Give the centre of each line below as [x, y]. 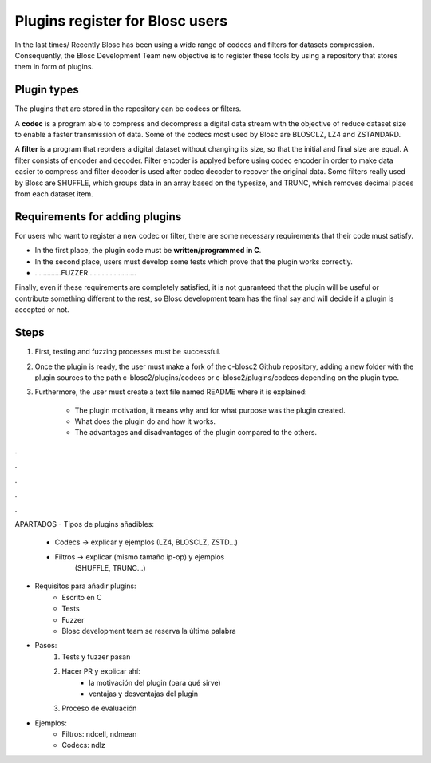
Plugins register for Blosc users [121, 21]
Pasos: [46, 646]
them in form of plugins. [54, 67]
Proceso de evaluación [99, 708]
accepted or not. [42, 310]
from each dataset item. [54, 194]
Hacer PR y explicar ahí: [101, 671]
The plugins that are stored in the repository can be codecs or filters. [128, 109]
